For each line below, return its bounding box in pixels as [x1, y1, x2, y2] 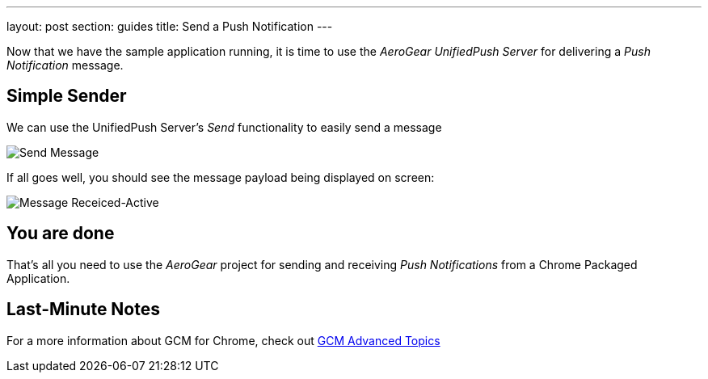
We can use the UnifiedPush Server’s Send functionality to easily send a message [6, 120, 442, 134]
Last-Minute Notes [6, 299, 161, 320]
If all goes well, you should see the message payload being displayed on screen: [6, 170, 435, 184]
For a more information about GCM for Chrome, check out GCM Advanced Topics [6, 333, 440, 347]
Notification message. [6, 58, 124, 72]
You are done [6, 223, 115, 244]
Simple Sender [6, 86, 127, 107]
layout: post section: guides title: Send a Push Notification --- [6, 19, 333, 33]
